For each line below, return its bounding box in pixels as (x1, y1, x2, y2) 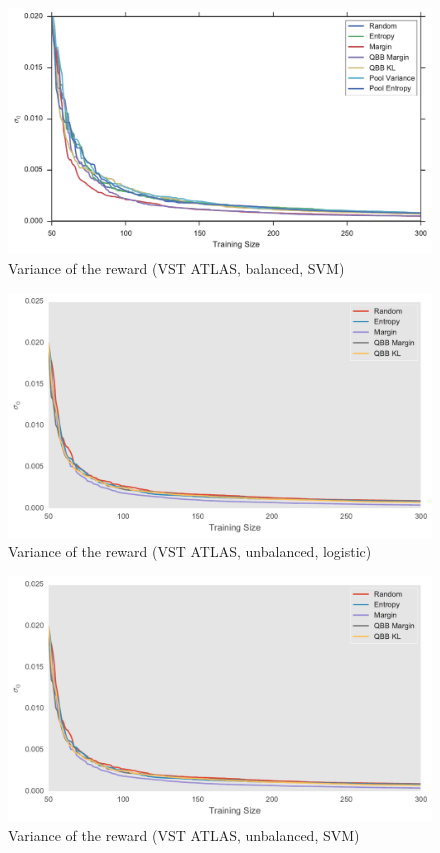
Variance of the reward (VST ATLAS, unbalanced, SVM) (8, 824, 360, 845)
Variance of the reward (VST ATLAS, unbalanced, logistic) (8, 541, 372, 562)
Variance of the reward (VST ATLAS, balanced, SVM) (8, 257, 345, 278)
